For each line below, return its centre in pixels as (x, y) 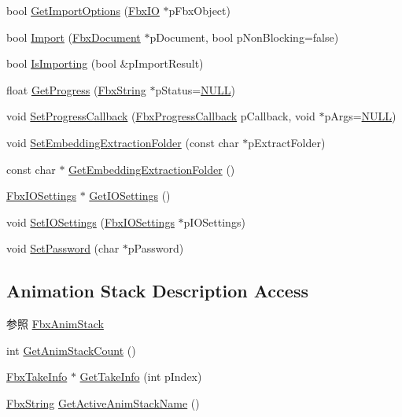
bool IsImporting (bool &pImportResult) (105, 63)
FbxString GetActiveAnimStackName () (103, 402)
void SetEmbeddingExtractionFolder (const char (123, 142)
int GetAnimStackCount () (71, 350)
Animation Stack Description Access (157, 291)
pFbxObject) (199, 10)
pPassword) (156, 248)
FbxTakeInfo (37, 376)
